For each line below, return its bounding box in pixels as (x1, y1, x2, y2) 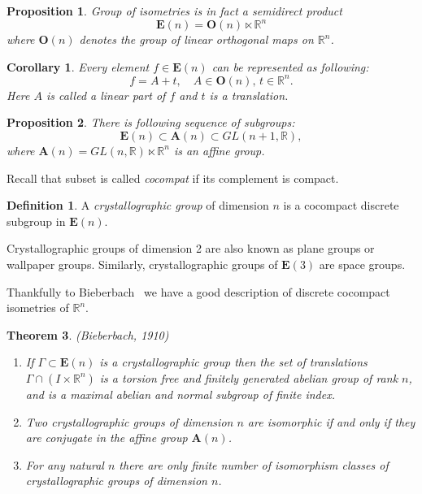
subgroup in (7, 212, 66, 229)
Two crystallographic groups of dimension (25, 413, 233, 430)
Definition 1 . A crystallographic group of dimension (7, 197, 269, 214)
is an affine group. (173, 141, 265, 158)
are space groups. (319, 255, 406, 272)
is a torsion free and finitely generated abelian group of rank (99, 369, 398, 386)
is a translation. (209, 86, 289, 103)
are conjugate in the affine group (25, 429, 188, 446)
